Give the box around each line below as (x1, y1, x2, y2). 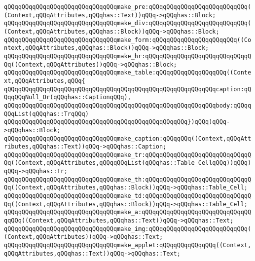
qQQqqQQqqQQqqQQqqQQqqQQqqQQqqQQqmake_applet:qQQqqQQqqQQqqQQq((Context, (4, 242, 252, 249)
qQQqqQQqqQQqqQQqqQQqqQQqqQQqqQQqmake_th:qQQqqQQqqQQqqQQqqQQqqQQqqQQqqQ (4, 176, 252, 183)
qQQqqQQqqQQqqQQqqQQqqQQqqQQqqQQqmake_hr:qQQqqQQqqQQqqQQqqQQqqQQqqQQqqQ (4, 52, 252, 60)
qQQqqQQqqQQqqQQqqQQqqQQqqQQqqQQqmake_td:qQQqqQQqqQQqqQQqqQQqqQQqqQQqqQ (4, 192, 252, 200)
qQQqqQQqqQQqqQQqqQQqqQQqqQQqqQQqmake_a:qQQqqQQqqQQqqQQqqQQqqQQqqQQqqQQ (4, 209, 252, 216)
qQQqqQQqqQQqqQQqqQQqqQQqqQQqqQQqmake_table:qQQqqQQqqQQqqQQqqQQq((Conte (4, 69, 252, 76)
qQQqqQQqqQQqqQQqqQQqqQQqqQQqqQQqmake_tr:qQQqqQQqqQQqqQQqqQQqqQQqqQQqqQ (4, 151, 252, 158)
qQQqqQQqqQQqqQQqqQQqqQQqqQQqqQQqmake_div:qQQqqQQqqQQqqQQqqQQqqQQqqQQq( (4, 20, 252, 27)
